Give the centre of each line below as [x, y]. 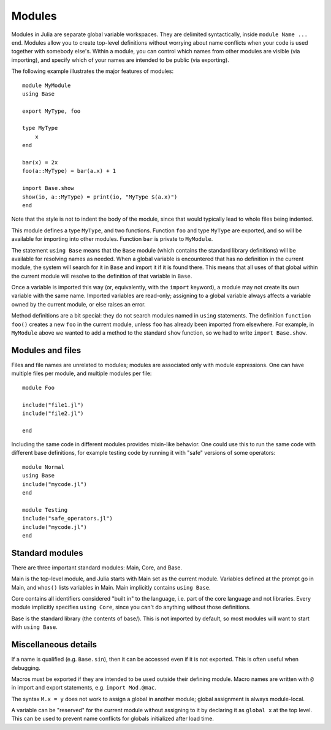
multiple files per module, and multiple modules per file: [82, 373]
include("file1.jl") [53, 405]
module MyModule [47, 85]
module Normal [43, 467]
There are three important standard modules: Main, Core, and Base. [97, 568]
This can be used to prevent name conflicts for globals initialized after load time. [112, 719]
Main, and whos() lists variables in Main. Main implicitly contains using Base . [111, 587]
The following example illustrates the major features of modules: [93, 71]
